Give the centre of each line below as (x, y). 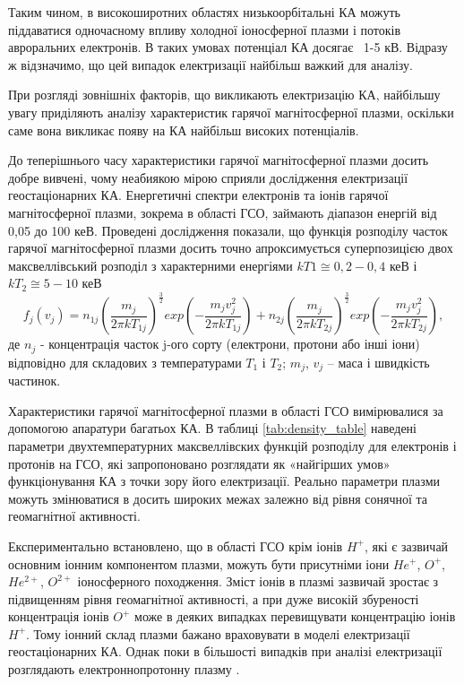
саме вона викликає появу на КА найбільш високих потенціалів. (184, 130)
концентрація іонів (59, 616)
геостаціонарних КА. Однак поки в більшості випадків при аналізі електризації (225, 651)
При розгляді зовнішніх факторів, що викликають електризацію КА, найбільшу (224, 95)
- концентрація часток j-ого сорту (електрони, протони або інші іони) (230, 344)
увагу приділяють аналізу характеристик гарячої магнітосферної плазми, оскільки (231, 112)
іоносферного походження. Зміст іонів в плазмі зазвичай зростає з (258, 581)
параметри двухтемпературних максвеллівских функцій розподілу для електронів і (232, 445)
